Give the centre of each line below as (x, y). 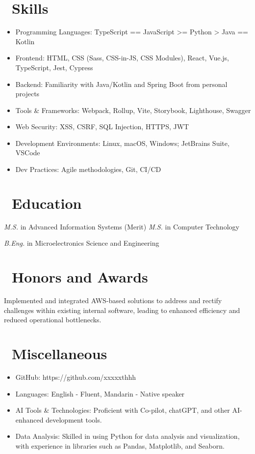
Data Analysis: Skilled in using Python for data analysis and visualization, (127, 436)
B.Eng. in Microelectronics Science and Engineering (82, 243)
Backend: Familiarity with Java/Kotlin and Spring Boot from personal (121, 84)
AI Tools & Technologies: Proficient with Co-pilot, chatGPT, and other (123, 410)
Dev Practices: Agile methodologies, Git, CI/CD (88, 169)
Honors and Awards (80, 277)
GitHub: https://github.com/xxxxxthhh (76, 377)
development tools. (74, 419)
